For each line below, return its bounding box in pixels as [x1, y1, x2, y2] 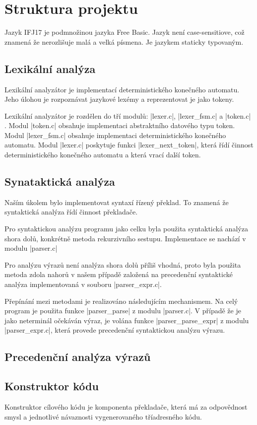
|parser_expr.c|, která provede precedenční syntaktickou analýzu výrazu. [4, 325, 225, 335]
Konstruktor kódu [4, 378, 99, 394]
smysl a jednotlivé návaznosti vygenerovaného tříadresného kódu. [4, 411, 202, 422]
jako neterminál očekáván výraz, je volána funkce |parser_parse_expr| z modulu [4, 315, 249, 325]
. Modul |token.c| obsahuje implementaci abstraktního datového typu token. [4, 120, 235, 131]
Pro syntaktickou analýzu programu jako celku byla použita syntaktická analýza [4, 223, 248, 234]
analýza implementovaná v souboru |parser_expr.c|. [4, 279, 162, 289]
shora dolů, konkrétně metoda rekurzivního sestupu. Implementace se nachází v [4, 233, 246, 243]
